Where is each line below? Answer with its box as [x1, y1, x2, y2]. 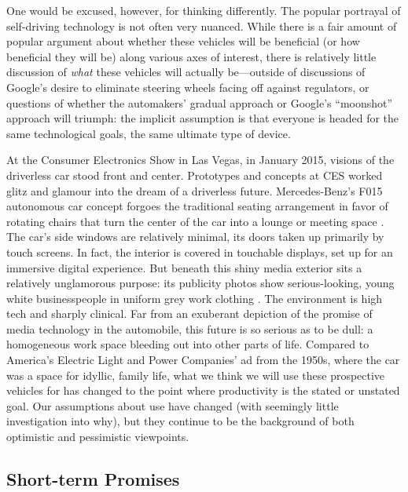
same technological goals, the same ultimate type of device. [6, 125, 291, 141]
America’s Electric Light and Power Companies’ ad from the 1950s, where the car [6, 352, 400, 368]
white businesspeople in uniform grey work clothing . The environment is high [6, 290, 383, 306]
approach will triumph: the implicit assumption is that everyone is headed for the [6, 110, 399, 126]
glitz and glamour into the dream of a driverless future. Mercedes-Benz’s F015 [6, 182, 383, 199]
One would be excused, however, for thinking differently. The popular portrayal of [6, 2, 401, 18]
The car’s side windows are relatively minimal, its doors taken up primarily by [6, 228, 384, 245]
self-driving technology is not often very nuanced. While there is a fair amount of [6, 17, 397, 34]
